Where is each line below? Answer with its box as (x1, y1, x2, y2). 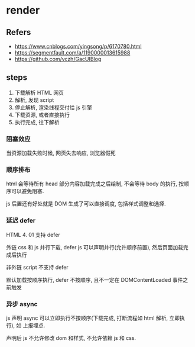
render (6, 4, 40, 17)
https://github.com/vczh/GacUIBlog (14, 56, 102, 62)
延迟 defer (6, 217, 36, 225)
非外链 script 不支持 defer (6, 264, 69, 271)
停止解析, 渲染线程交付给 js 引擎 (14, 104, 93, 111)
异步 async (6, 300, 38, 308)
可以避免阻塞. (11, 188, 44, 195)
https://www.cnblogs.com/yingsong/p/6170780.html (14, 43, 142, 50)
